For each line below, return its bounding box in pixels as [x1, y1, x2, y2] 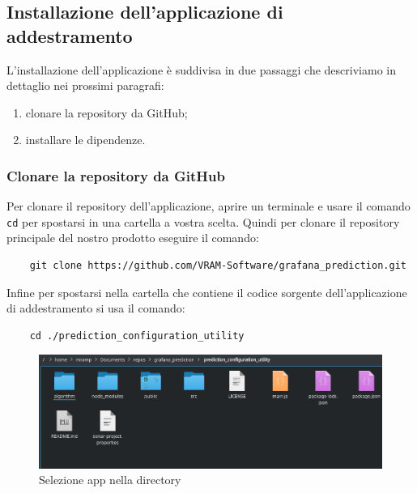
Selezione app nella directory [39, 471, 181, 488]
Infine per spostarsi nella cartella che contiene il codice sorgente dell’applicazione [6, 283, 407, 300]
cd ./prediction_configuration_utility [29, 329, 245, 342]
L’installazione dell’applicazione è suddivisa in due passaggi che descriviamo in [6, 61, 396, 78]
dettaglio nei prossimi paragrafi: [6, 77, 164, 94]
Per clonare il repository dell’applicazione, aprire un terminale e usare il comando [6, 198, 411, 215]
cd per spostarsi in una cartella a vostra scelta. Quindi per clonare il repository [6, 213, 400, 230]
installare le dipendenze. [25, 131, 146, 148]
